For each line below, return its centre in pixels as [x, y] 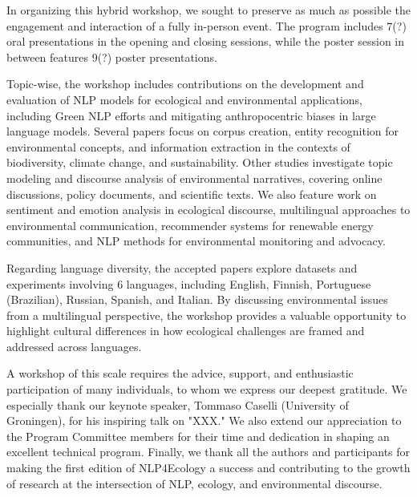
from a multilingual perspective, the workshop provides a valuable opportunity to [206, 315]
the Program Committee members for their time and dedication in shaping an [198, 436]
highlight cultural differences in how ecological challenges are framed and [186, 331]
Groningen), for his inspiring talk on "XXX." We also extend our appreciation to [204, 420]
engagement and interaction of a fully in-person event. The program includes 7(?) [206, 25]
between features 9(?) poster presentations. [112, 57]
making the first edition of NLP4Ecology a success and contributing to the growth [208, 468]
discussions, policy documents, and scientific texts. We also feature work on [192, 194]
